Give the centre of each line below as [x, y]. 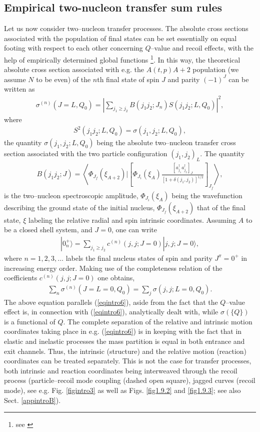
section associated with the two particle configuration [86, 153]
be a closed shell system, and [48, 230]
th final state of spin [128, 79]
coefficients [21, 278]
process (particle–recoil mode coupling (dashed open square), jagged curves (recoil [130, 380]
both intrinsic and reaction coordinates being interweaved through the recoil [121, 370]
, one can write [134, 230]
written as [19, 89]
